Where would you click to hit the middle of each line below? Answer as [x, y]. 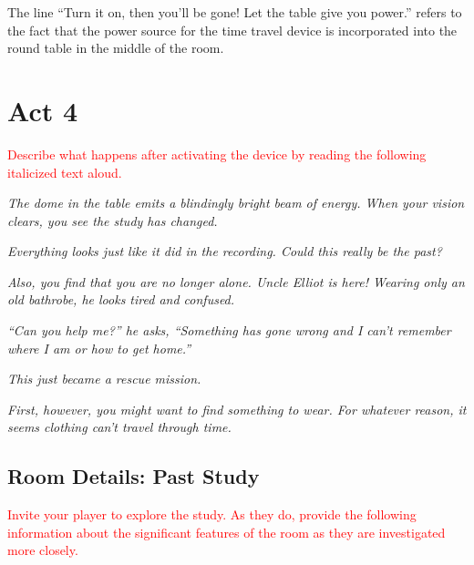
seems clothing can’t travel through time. [119, 427]
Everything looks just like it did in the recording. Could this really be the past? [225, 251]
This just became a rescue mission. [104, 379]
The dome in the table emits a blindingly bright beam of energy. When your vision [236, 203]
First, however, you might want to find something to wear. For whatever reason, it [237, 409]
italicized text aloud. [65, 172]
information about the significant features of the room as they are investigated [227, 532]
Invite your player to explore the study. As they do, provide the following [212, 514]
